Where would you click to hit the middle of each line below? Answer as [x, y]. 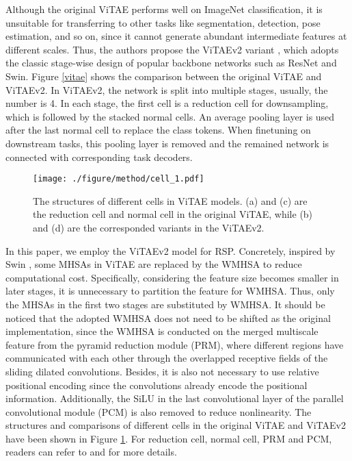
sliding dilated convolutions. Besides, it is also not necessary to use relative [162, 371]
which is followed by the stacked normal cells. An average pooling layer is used [170, 116]
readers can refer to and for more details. [91, 452]
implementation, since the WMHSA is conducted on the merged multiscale [162, 331]
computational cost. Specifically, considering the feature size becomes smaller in [172, 277]
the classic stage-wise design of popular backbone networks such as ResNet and [171, 63]
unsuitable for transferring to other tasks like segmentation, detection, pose [163, 22]
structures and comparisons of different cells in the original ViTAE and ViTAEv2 [176, 425]
